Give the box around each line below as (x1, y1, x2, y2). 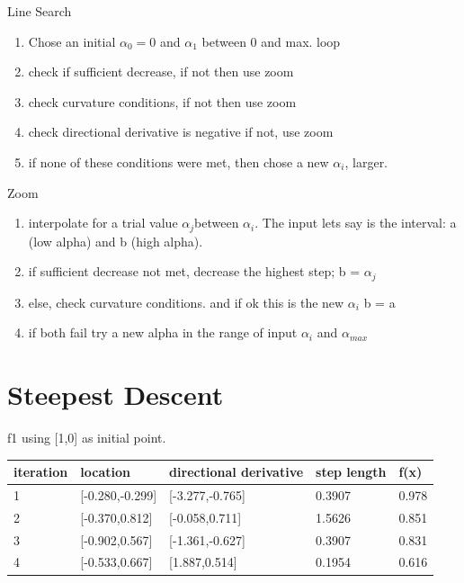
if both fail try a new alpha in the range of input (28, 323, 298, 342)
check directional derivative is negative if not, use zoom (28, 122, 334, 141)
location (80, 462, 130, 481)
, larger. (344, 152, 388, 171)
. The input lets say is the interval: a (254, 213, 457, 232)
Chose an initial (28, 31, 116, 50)
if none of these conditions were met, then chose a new (28, 152, 329, 171)
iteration (13, 462, 68, 481)
